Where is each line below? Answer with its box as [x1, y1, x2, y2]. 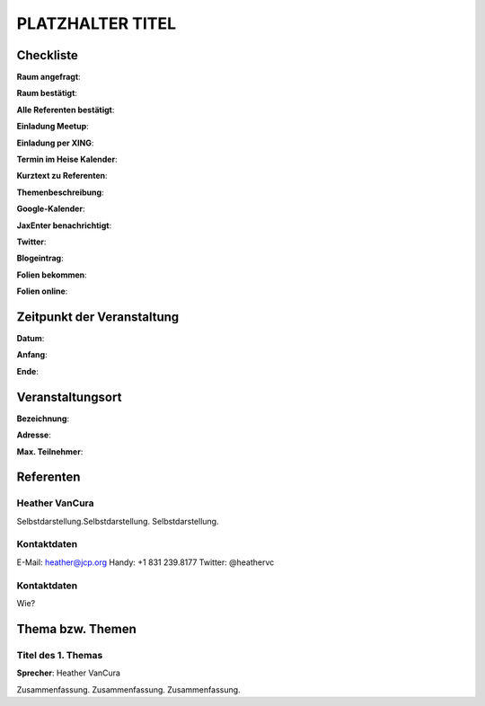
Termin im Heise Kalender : [16, 154, 118, 165]
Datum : [16, 333, 45, 344]
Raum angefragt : [16, 72, 81, 83]
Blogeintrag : [16, 252, 64, 264]
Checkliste [16, 48, 78, 63]
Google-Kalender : [16, 203, 85, 215]
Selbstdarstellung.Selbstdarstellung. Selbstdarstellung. [16, 516, 219, 526]
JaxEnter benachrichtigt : [16, 220, 112, 231]
